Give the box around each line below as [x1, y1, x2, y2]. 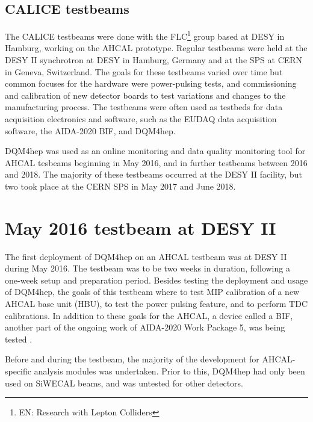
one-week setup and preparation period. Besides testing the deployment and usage [5, 273, 308, 286]
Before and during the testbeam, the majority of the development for [5, 353, 259, 365]
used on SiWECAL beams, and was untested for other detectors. [5, 376, 244, 389]
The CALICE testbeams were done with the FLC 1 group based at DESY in [5, 28, 285, 42]
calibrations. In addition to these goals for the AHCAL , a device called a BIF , [5, 309, 293, 321]
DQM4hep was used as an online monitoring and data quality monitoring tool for [5, 144, 306, 157]
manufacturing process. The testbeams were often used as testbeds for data [5, 101, 283, 113]
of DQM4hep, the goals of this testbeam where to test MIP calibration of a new [5, 285, 300, 298]
